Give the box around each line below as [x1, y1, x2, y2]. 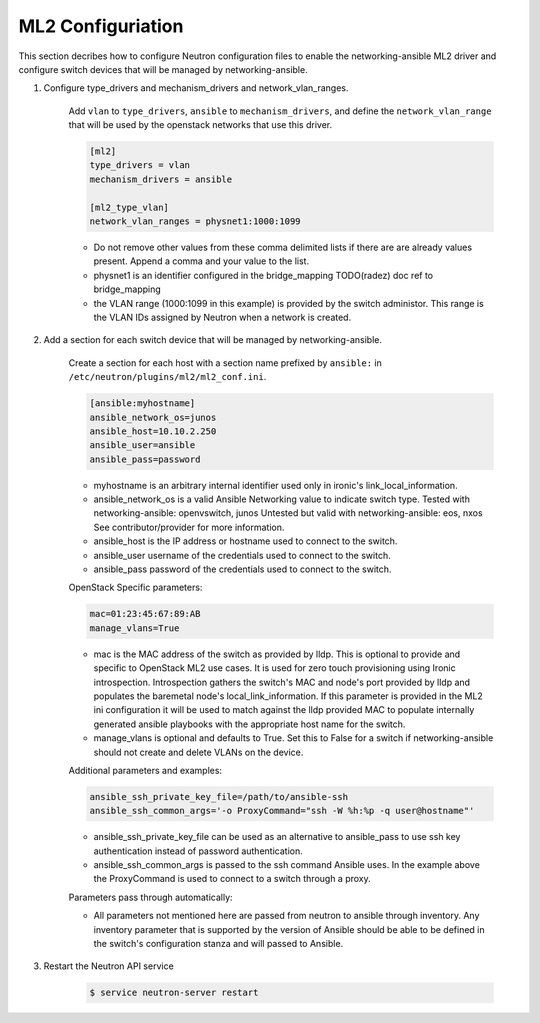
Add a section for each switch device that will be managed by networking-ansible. [43, 334, 382, 346]
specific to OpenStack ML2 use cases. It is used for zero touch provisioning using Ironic [93, 662, 456, 674]
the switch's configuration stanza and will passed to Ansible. [93, 938, 344, 949]
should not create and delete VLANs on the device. [93, 746, 304, 758]
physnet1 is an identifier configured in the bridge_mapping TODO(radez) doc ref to [93, 269, 434, 281]
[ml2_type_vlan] [89, 201, 170, 213]
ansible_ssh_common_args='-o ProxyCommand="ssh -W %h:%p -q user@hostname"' [89, 805, 475, 817]
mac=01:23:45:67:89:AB [89, 608, 201, 620]
